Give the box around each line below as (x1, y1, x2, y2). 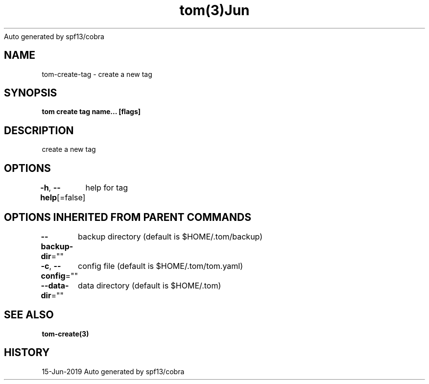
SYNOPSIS (4, 87, 57, 99)
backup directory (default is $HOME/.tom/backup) (78, 231, 263, 241)
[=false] (57, 192, 86, 203)
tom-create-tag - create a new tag (42, 70, 152, 78)
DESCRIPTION (4, 124, 74, 137)
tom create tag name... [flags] (42, 107, 141, 116)
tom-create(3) (42, 329, 89, 338)
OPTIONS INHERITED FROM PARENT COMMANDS (4, 211, 251, 223)
